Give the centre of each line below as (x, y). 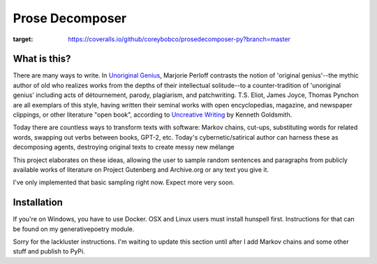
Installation (38, 203)
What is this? (42, 59)
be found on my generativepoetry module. (74, 229)
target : (23, 39)
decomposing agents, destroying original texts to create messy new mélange (124, 147)
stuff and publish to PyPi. (49, 251)
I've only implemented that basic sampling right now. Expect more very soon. (124, 182)
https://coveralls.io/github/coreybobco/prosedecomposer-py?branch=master (179, 39)
